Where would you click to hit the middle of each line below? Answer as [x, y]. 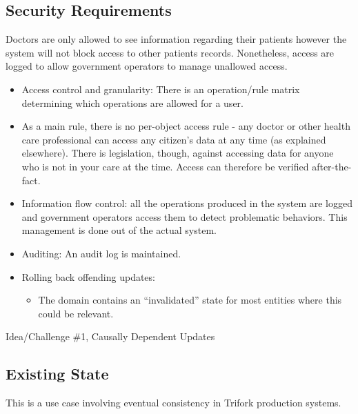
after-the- [332, 166]
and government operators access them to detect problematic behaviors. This [185, 216]
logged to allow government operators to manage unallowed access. [147, 66]
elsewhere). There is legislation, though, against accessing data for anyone [178, 153]
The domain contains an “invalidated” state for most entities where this [190, 300]
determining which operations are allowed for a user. [132, 102]
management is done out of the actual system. [119, 230]
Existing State [57, 374]
